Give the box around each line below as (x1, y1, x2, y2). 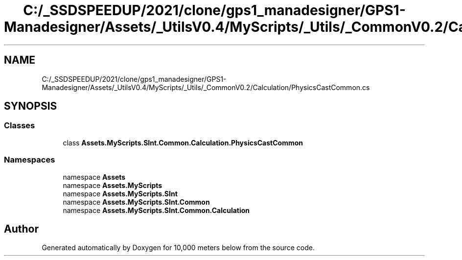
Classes (4, 120, 35, 131)
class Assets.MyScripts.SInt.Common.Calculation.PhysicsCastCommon (63, 138, 303, 147)
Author (4, 222, 39, 235)
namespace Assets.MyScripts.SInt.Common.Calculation (63, 206, 250, 214)
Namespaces (4, 155, 55, 165)
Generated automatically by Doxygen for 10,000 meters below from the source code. (42, 243, 315, 252)
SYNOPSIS (4, 100, 57, 113)
